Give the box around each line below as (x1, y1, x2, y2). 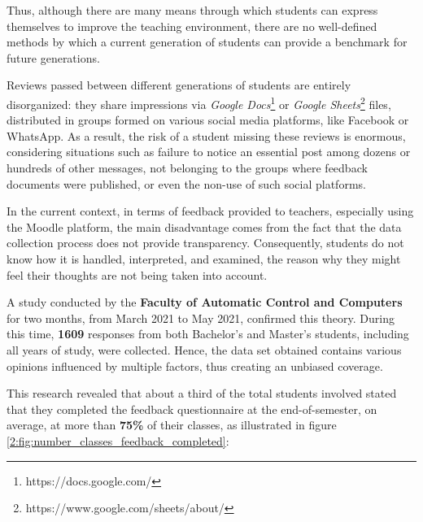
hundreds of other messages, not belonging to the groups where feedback (7, 159, 368, 176)
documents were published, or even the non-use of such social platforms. (7, 175, 366, 192)
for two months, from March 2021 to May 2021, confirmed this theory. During (7, 309, 395, 326)
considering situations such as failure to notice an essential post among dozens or (7, 143, 411, 160)
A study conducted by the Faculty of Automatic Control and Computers (7, 294, 403, 311)
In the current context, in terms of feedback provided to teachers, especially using (7, 202, 414, 220)
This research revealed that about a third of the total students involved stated (7, 385, 397, 402)
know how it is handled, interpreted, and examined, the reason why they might (7, 250, 401, 267)
